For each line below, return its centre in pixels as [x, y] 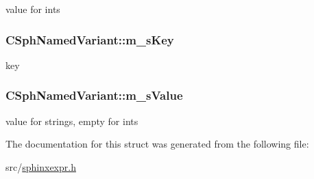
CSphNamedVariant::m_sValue [94, 95]
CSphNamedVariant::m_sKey [90, 39]
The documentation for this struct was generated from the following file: [157, 144]
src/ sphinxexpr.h [41, 166]
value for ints [33, 9]
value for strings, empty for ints [72, 121]
